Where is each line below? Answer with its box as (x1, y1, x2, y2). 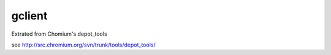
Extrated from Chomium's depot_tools (11, 30, 107, 37)
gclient (11, 9, 48, 22)
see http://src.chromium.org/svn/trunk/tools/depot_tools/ (11, 41, 156, 48)
